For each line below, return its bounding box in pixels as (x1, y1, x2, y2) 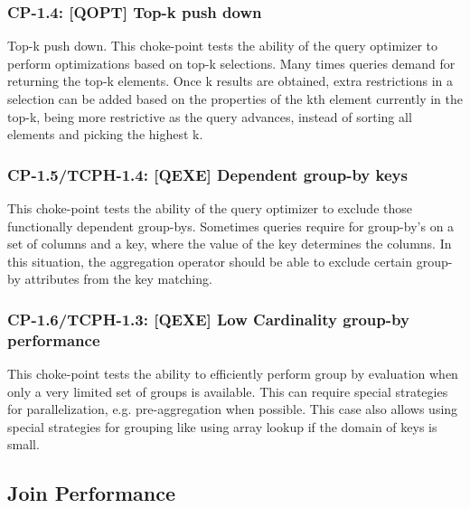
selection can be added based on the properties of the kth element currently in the (7, 89, 463, 108)
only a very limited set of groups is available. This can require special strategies (7, 381, 448, 400)
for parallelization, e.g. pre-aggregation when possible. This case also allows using (7, 400, 458, 419)
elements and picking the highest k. (7, 125, 203, 144)
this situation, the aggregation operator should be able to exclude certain (7, 251, 413, 270)
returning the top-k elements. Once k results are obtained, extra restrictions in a (7, 71, 453, 90)
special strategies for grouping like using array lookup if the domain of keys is (7, 417, 437, 436)
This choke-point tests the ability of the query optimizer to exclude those (7, 199, 412, 217)
